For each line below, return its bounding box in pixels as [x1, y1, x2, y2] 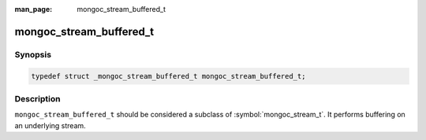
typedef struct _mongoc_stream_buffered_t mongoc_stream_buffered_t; [31, 72, 306, 80]
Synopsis [14, 49, 51, 60]
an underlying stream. [14, 120, 86, 130]
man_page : [14, 5, 53, 13]
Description [14, 93, 61, 104]
